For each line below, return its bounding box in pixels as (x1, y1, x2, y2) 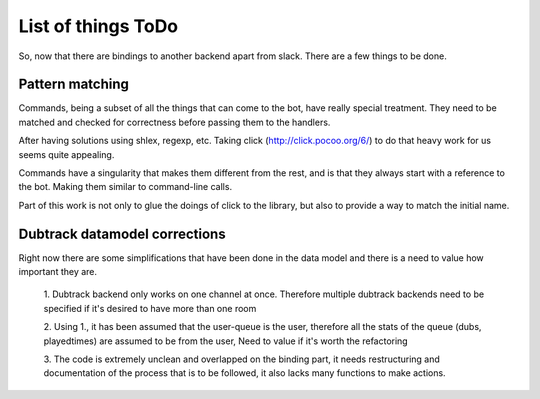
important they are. (18, 266, 98, 278)
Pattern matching (18, 76, 130, 93)
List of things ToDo (18, 15, 179, 37)
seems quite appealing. (18, 148, 115, 160)
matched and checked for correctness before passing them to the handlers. (18, 116, 331, 128)
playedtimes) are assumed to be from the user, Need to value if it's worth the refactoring (43, 335, 409, 347)
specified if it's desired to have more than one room (43, 302, 257, 314)
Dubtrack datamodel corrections (18, 225, 226, 242)
